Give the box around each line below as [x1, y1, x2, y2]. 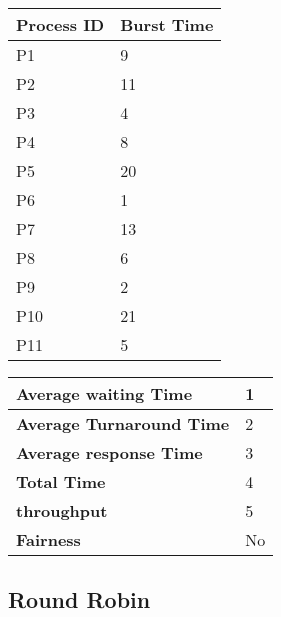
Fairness [16, 528, 81, 551]
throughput [16, 499, 108, 522]
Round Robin [8, 584, 151, 615]
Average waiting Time [16, 382, 193, 405]
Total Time [16, 470, 106, 493]
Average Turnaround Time [16, 412, 230, 435]
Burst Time [120, 13, 214, 36]
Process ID [16, 13, 105, 36]
